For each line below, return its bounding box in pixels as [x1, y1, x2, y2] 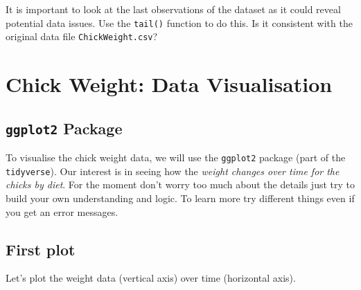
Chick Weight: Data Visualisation [6, 70, 333, 98]
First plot [6, 238, 76, 260]
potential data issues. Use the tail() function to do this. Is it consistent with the [6, 15, 353, 30]
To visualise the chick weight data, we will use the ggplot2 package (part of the [6, 150, 346, 165]
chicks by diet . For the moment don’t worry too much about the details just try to [6, 177, 355, 192]
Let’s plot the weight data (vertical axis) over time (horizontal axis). [6, 271, 296, 285]
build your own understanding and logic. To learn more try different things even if [6, 190, 355, 205]
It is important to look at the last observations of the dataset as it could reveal [6, 2, 341, 16]
